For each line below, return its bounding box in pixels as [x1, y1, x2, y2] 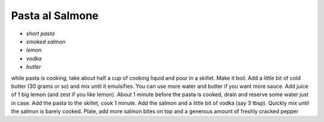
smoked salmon [26, 38, 66, 45]
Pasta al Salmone [11, 9, 99, 22]
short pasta [26, 30, 55, 37]
